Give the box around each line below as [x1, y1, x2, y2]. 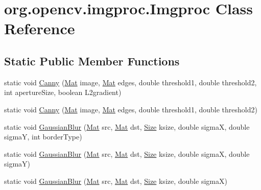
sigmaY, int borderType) [4, 131, 82, 142]
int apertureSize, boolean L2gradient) [4, 87, 122, 98]
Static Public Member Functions [4, 53, 180, 68]
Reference [4, 18, 75, 39]
